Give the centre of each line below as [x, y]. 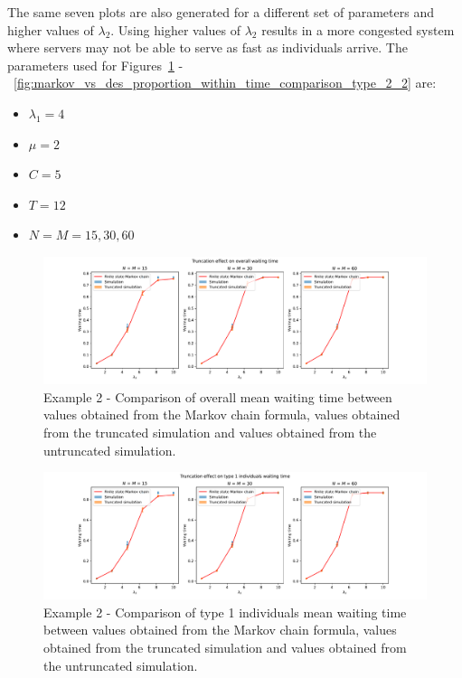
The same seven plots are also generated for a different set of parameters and [221, 12]
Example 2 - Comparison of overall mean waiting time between [218, 396]
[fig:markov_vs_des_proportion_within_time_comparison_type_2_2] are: [225, 83]
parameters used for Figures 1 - [95, 65]
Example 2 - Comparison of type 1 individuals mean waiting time [225, 612]
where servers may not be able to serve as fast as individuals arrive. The [207, 47]
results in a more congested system [358, 29]
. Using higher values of [176, 29]
